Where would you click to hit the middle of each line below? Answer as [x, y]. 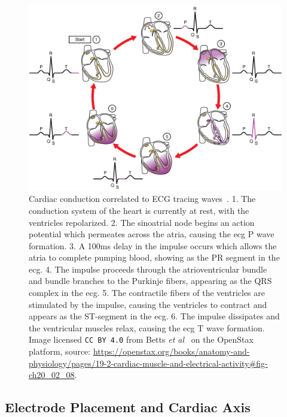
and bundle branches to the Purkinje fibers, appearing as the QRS [150, 281]
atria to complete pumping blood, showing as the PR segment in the [154, 257]
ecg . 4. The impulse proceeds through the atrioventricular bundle [148, 269]
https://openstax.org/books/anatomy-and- [171, 351]
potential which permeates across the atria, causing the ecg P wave [152, 234]
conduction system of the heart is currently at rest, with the [139, 210]
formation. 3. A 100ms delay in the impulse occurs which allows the [153, 245]
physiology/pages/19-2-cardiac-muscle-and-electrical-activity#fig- [148, 363]
